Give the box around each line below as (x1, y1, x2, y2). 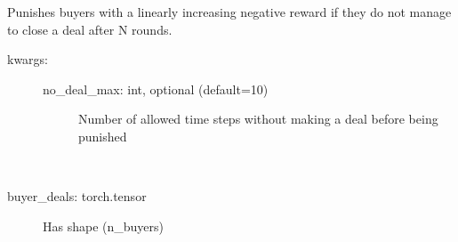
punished (78, 126, 127, 145)
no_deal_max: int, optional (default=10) (43, 79, 269, 98)
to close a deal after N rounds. (7, 20, 173, 38)
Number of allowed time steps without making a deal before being (78, 109, 438, 128)
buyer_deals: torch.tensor (7, 187, 147, 206)
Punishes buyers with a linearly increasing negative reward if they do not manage (7, 3, 452, 20)
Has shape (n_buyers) (43, 216, 164, 235)
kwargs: (7, 50, 49, 69)
